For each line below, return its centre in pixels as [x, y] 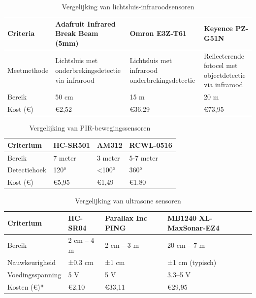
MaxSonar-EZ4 [193, 227]
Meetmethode [28, 70]
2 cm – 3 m [122, 245]
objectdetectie [225, 75]
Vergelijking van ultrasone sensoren [128, 201]
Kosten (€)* [26, 286]
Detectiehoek [27, 170]
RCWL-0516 [151, 145]
